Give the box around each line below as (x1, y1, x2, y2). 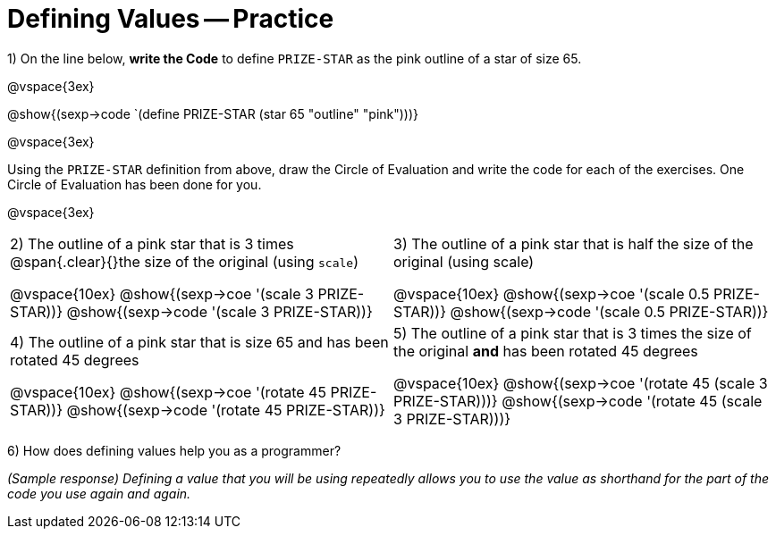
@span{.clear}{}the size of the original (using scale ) (10, 252, 359, 271)
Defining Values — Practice (7, 4, 334, 34)
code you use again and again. (7, 485, 191, 501)
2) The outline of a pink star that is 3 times (10, 234, 294, 253)
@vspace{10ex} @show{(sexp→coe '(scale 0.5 (393, 284, 710, 303)
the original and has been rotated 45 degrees (393, 341, 698, 360)
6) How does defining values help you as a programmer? (7, 442, 342, 458)
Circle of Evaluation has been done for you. (7, 176, 262, 192)
